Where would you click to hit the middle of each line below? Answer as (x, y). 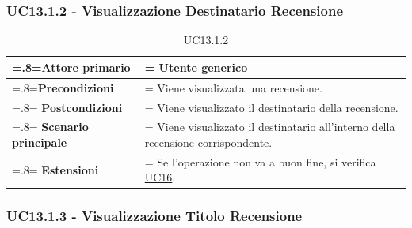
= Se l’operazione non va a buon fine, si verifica (260, 161)
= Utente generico (196, 67)
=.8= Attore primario (71, 67)
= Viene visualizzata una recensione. (233, 87)
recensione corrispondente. (208, 142)
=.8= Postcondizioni (67, 107)
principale (40, 142)
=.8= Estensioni (55, 169)
